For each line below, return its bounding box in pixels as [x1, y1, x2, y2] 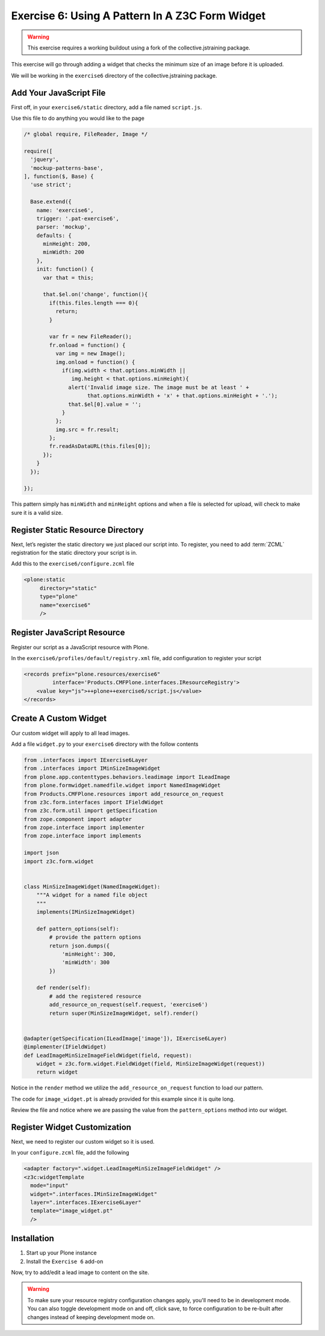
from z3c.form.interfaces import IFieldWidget [23, 799, 164, 805]
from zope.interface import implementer [23, 824, 144, 831]
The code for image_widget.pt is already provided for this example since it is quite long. [11, 1095, 235, 1103]
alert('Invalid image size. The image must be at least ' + [68, 383, 250, 391]
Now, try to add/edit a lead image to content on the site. [11, 1269, 150, 1276]
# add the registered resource [49, 992, 141, 1000]
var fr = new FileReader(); [49, 333, 132, 340]
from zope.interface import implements [23, 833, 141, 839]
